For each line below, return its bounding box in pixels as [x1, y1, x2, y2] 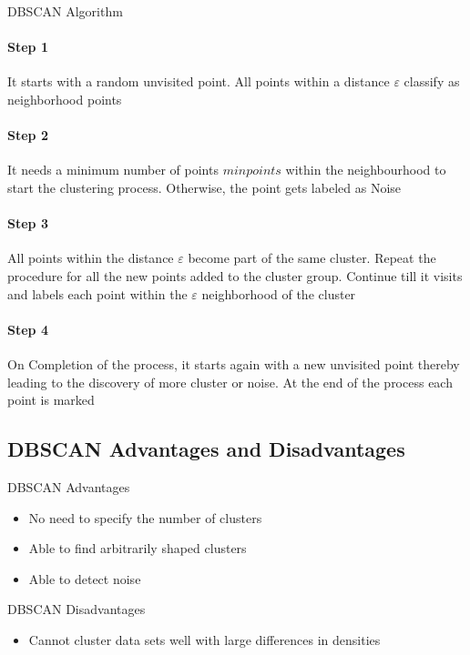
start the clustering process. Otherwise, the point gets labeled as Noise [7, 177, 402, 196]
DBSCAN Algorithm [7, 2, 123, 20]
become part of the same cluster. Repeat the [188, 248, 436, 267]
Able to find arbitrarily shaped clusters [28, 539, 247, 558]
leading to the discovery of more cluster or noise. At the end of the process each [7, 372, 453, 391]
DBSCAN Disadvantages [7, 600, 146, 619]
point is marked [7, 390, 95, 409]
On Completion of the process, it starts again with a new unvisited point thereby [7, 354, 460, 373]
